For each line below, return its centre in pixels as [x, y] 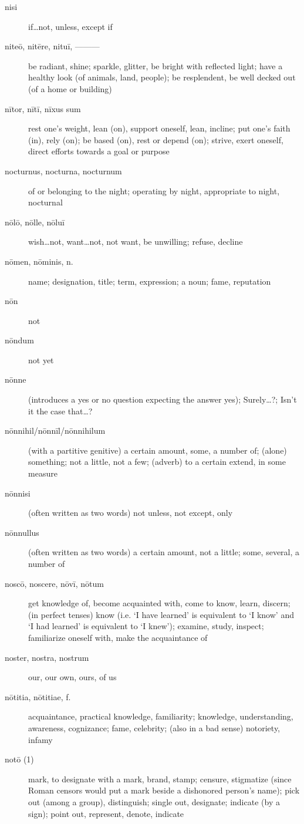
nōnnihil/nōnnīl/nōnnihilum [55, 430]
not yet [41, 359]
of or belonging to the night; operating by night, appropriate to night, [154, 190]
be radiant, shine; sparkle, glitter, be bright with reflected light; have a [156, 65]
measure [43, 473]
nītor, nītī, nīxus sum [43, 108]
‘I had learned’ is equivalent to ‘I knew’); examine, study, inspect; [146, 626]
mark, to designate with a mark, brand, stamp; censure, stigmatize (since [160, 779]
